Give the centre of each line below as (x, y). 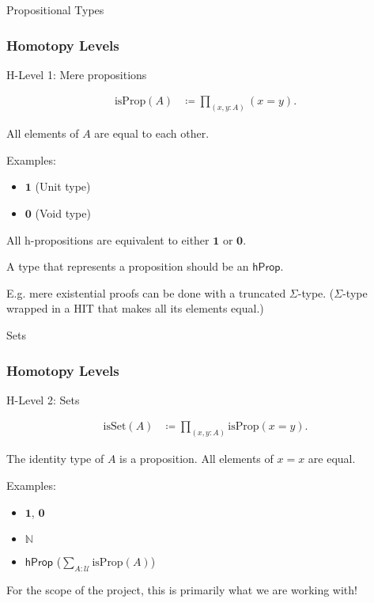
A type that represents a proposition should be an (128, 266)
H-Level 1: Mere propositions (77, 74)
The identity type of (55, 459)
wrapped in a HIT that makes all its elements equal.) (135, 308)
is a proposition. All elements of (196, 459)
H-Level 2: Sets (43, 399)
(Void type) (63, 213)
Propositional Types (55, 9)
